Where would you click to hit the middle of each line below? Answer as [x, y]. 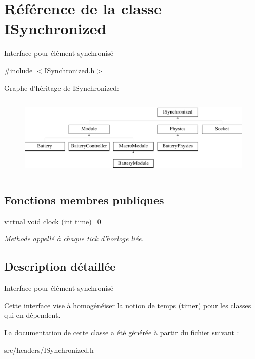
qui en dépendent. [32, 315]
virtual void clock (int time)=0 [53, 221]
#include [18, 70]
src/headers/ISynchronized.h [49, 349]
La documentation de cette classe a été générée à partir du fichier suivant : [122, 333]
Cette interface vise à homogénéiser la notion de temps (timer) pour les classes [128, 305]
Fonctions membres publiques [84, 200]
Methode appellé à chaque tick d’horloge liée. [74, 239]
